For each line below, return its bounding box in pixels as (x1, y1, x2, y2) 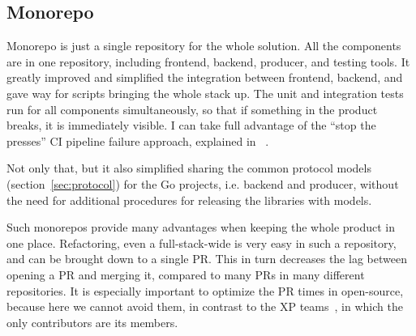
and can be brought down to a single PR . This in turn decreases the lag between (6, 250, 407, 267)
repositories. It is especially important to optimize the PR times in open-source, (6, 282, 404, 299)
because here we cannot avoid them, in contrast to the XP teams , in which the (6, 298, 403, 315)
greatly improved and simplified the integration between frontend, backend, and (6, 69, 403, 86)
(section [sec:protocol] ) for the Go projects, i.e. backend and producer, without (6, 175, 399, 192)
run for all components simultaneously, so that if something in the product (6, 100, 378, 117)
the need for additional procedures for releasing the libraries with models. (6, 191, 372, 208)
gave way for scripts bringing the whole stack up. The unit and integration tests (6, 84, 404, 101)
